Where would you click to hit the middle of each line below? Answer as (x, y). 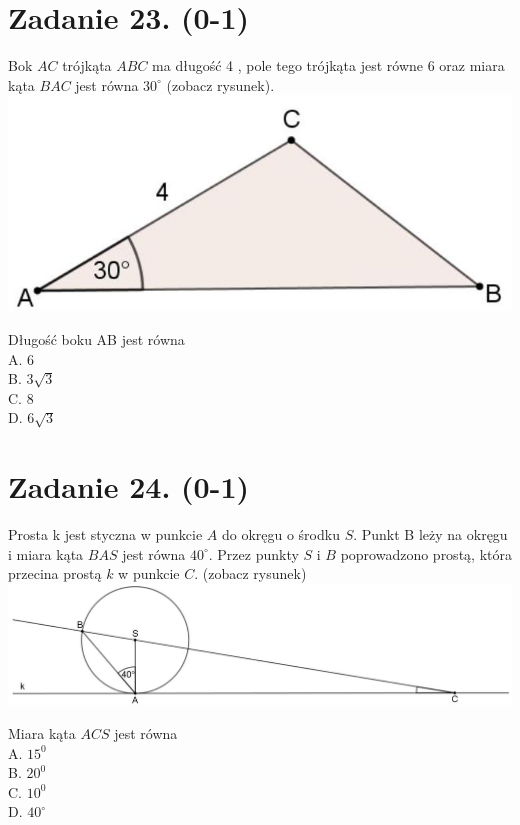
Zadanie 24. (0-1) (128, 486)
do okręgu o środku (280, 534)
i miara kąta (46, 553)
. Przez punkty (253, 553)
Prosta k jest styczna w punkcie (105, 534)
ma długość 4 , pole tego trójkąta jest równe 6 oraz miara (328, 65)
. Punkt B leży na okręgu (430, 534)
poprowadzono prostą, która (426, 553)
